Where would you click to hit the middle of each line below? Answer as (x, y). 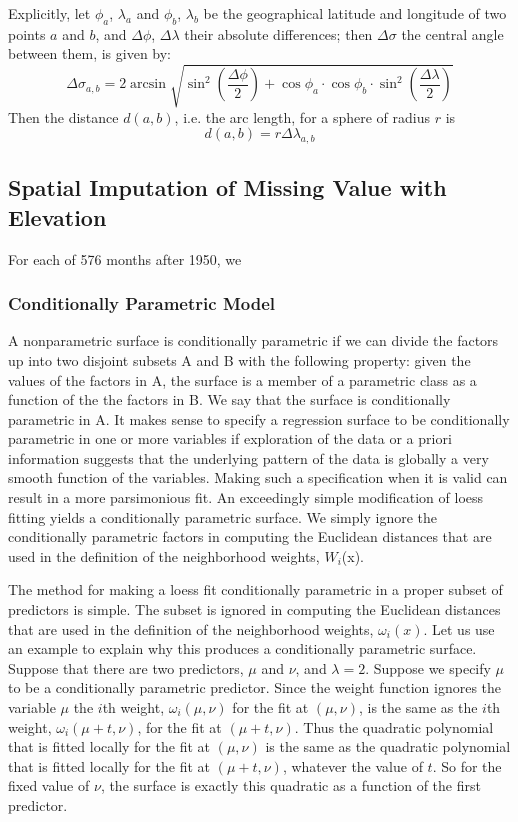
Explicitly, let (49, 13)
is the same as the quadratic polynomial (388, 746)
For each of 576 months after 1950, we (125, 258)
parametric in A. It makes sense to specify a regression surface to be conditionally (259, 418)
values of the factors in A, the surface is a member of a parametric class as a (242, 379)
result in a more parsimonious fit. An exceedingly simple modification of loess (246, 497)
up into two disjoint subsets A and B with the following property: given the (239, 359)
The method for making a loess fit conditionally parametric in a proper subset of (255, 589)
